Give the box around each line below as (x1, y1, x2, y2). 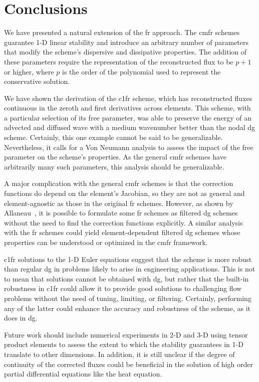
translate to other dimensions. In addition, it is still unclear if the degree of (4, 348, 235, 359)
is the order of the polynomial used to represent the (62, 66, 221, 76)
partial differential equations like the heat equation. (4, 368, 162, 379)
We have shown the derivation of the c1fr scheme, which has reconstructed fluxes (4, 92, 252, 103)
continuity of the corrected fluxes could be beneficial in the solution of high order (4, 358, 253, 369)
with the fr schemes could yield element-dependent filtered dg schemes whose (4, 227, 240, 237)
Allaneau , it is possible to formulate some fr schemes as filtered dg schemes (4, 207, 238, 218)
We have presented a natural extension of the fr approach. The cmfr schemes (4, 27, 240, 37)
